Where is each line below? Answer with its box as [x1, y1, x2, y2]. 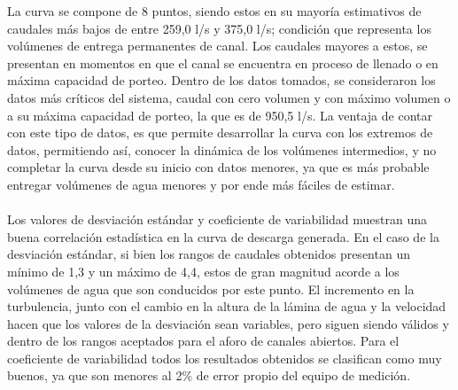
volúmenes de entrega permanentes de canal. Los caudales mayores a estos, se [7, 36, 428, 55]
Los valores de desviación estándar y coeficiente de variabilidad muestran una [7, 210, 427, 229]
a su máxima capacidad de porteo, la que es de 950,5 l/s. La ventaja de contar [7, 105, 432, 124]
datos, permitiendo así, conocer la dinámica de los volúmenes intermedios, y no [7, 140, 437, 159]
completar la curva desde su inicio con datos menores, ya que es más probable [7, 158, 430, 176]
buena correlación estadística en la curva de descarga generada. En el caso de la [7, 227, 439, 246]
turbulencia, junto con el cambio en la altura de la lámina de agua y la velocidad [7, 297, 446, 316]
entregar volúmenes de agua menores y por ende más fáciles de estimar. [7, 175, 395, 193]
